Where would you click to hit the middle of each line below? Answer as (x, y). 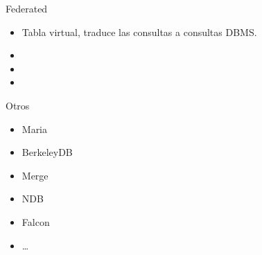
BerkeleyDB (47, 152)
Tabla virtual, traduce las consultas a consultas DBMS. (139, 32)
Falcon (36, 221)
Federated (27, 8)
